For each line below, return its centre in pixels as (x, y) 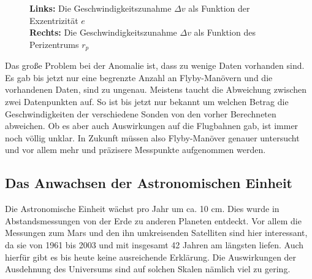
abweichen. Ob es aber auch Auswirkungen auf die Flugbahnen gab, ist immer (152, 126)
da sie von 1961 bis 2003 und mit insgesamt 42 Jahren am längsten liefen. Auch (154, 244)
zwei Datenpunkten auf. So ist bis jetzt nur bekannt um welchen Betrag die (147, 102)
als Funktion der (219, 8)
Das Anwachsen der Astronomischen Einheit (149, 183)
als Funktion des (225, 32)
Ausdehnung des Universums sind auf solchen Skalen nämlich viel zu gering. (148, 269)
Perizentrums (54, 44)
